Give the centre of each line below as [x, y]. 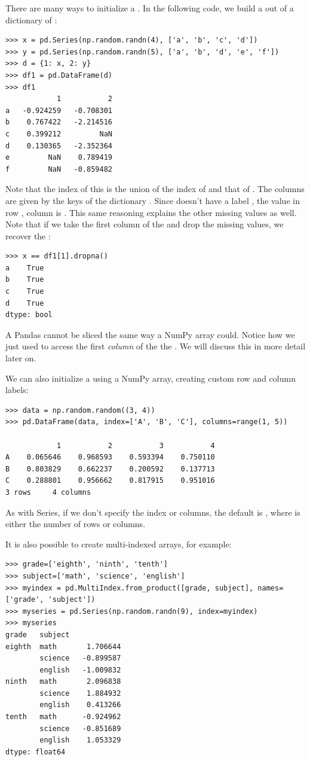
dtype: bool [29, 315]
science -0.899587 [80, 658]
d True [25, 303]
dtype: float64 [36, 752]
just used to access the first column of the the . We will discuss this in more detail [156, 346]
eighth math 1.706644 [63, 646]
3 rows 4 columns [48, 492]
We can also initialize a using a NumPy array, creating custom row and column [151, 378]
